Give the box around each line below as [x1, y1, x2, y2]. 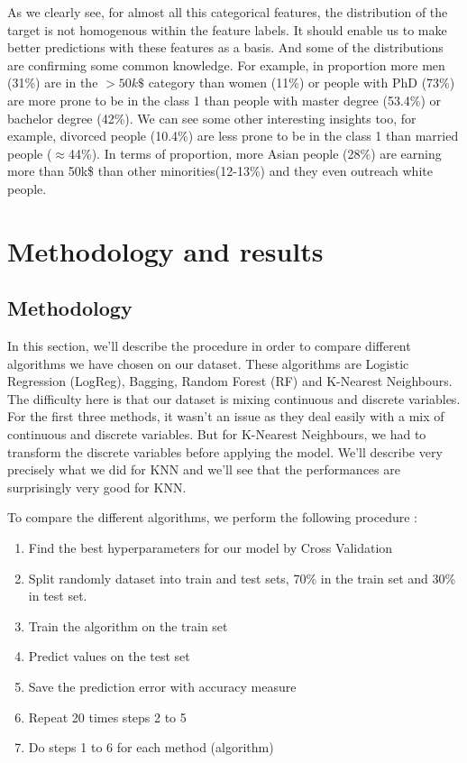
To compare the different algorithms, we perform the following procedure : [7, 508, 417, 527]
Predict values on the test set [28, 647, 190, 666]
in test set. [28, 586, 87, 605]
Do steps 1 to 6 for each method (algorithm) [28, 738, 274, 757]
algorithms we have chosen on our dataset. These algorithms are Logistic [7, 354, 409, 372]
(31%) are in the [7, 73, 98, 92]
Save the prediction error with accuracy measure [28, 677, 297, 696]
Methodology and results [7, 232, 324, 269]
